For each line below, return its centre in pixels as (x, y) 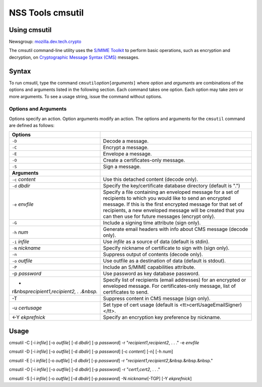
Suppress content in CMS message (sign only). (157, 299)
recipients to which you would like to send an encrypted (167, 198)
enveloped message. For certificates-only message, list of (170, 286)
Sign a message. (122, 167)
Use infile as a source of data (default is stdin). (156, 242)
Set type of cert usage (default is (141, 305)
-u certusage (27, 308)
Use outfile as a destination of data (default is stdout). (164, 261)
